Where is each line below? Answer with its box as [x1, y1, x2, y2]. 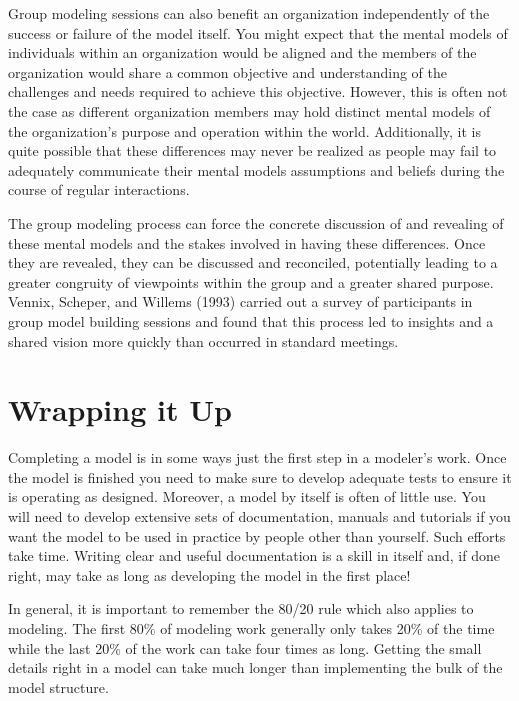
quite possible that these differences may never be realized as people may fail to [8, 140, 497, 161]
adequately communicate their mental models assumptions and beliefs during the [8, 159, 505, 180]
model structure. [8, 676, 109, 697]
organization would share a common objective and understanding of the [8, 61, 447, 82]
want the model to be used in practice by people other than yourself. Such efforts [8, 525, 506, 546]
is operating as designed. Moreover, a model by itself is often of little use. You [8, 486, 486, 507]
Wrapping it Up [8, 389, 232, 430]
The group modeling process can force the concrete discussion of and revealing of [8, 212, 504, 233]
